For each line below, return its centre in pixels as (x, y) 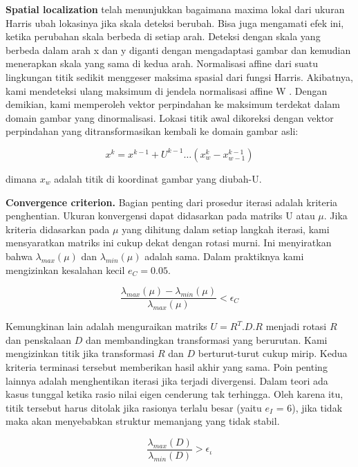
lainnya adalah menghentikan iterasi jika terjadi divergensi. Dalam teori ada (167, 380)
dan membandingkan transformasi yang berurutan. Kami (206, 339)
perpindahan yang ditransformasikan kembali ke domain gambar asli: (152, 131)
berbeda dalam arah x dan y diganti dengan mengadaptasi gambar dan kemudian (178, 49)
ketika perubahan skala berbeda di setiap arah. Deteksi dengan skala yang (163, 36)
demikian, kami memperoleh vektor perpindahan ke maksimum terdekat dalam (173, 104)
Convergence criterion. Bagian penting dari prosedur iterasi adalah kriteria (172, 202)
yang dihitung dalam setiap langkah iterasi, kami (226, 229)
